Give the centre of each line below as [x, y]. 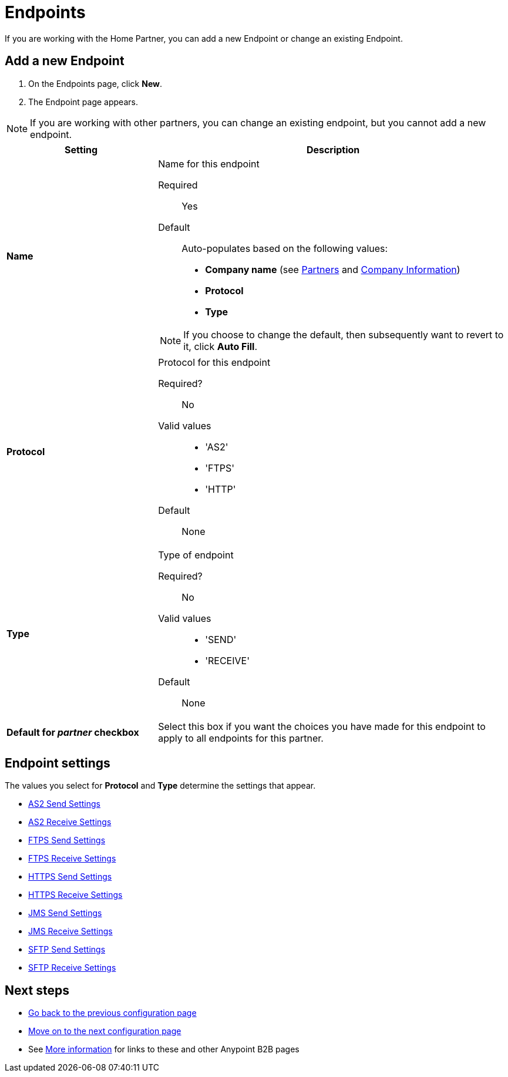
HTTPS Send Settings [70, 877]
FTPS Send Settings [67, 840]
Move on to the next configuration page [105, 1031]
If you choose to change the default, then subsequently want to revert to [344, 334]
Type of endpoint [196, 555]
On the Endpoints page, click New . [95, 83]
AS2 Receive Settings [70, 822]
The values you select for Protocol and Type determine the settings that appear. [160, 786]
